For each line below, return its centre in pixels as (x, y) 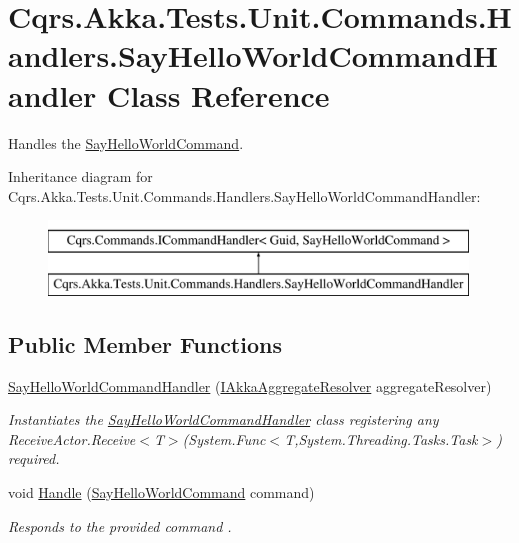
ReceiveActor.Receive (72, 438)
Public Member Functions (145, 343)
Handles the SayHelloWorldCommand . (126, 142)
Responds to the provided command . (120, 525)
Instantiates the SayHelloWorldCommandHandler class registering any (223, 419)
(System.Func (224, 438)
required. (34, 458)
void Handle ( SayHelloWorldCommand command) (161, 492)
